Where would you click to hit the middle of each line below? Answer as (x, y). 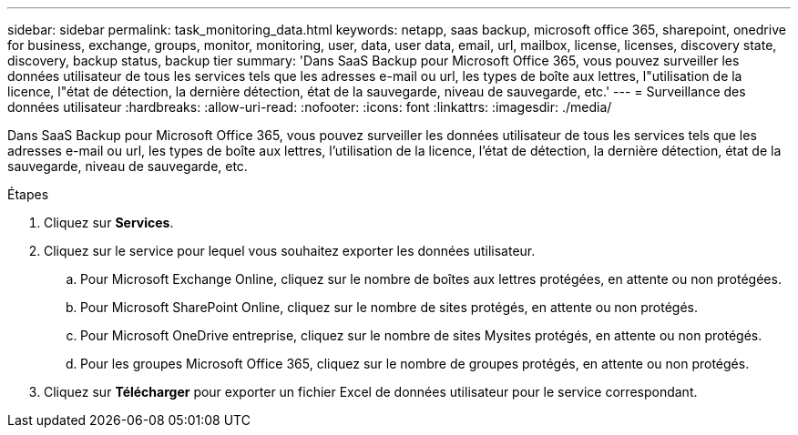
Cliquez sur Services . (109, 223)
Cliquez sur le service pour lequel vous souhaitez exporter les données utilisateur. (290, 251)
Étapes (28, 194)
